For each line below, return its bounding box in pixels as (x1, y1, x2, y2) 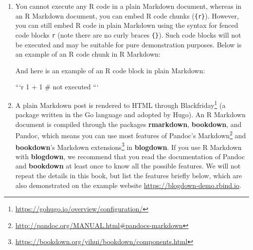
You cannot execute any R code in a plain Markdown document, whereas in (15, 1, 242, 11)
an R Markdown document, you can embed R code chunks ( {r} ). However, (15, 10, 239, 21)
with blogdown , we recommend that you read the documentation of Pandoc (15, 151, 245, 161)
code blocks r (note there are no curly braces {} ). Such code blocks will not (15, 29, 241, 40)
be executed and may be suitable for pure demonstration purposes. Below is (15, 39, 242, 49)
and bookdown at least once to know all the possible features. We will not (15, 161, 241, 171)
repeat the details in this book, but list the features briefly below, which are (15, 170, 242, 180)
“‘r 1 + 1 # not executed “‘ (15, 82, 99, 92)
